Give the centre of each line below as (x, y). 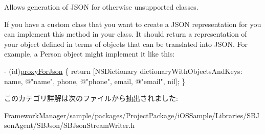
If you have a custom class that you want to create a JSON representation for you (133, 24)
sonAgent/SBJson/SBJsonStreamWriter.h (70, 125)
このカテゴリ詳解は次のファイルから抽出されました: (91, 98)
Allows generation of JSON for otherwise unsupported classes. (101, 7)
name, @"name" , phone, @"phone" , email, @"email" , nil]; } (95, 81)
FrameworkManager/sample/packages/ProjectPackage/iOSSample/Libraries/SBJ (132, 115)
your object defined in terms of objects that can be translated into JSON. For (126, 44)
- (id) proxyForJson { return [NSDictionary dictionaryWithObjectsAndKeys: (123, 71)
